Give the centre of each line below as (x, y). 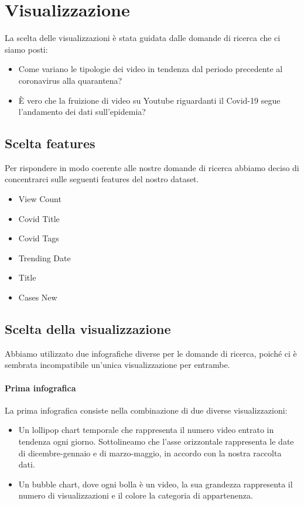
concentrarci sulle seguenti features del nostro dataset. (102, 179)
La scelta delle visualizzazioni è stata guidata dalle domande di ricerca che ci (143, 38)
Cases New (38, 297)
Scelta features (50, 143)
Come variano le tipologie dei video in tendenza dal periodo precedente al (151, 69)
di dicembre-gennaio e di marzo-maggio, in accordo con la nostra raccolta (150, 453)
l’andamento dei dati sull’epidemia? (82, 112)
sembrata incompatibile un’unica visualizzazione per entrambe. (117, 365)
